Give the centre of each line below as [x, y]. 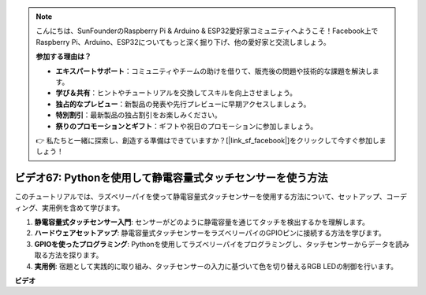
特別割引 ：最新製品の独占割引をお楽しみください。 [138, 115]
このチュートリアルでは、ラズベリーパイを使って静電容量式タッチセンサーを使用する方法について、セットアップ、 [200, 197]
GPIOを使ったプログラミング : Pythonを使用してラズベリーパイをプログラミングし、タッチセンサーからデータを [215, 244]
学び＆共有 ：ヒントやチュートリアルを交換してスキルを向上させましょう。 [176, 93]
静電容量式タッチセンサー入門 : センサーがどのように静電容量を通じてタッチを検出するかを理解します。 [202, 222]
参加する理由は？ [64, 57]
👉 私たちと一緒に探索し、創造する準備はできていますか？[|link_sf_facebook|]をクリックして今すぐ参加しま [211, 140]
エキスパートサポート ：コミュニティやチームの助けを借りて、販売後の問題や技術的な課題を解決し [214, 71]
